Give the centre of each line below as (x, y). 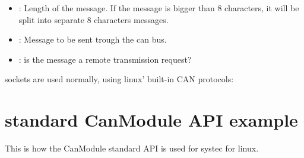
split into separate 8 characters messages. (94, 19)
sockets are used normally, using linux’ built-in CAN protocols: (119, 79)
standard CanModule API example (151, 120)
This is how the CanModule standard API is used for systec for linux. (132, 148)
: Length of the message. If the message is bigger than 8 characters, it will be (159, 8)
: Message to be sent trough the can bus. (93, 39)
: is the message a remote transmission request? (105, 59)
